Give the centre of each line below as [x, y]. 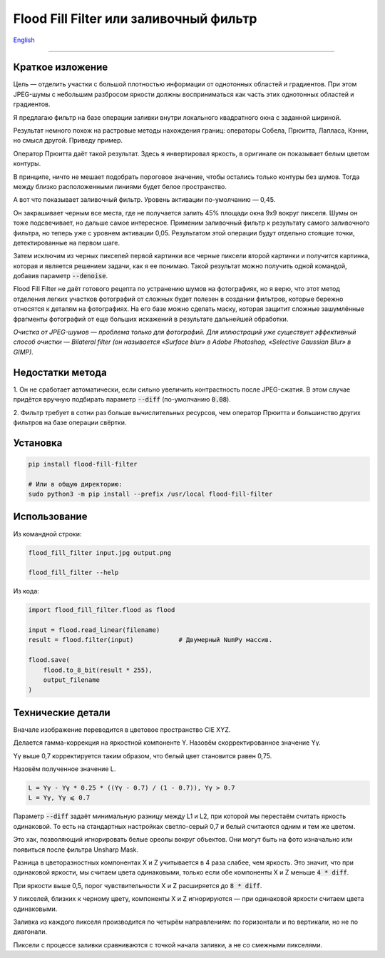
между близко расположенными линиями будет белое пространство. [120, 186]
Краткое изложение [61, 67]
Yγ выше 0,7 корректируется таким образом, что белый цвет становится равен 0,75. [143, 755]
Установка [38, 443]
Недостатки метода [60, 372]
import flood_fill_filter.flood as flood [102, 610]
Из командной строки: [47, 534]
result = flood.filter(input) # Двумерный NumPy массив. [150, 640]
